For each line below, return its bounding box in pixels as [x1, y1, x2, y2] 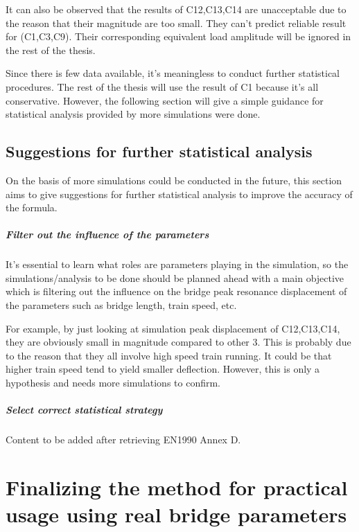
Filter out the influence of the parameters [6, 227, 209, 242]
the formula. [6, 200, 58, 215]
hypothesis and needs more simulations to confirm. [6, 375, 221, 390]
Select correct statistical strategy [6, 402, 163, 417]
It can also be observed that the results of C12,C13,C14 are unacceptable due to [6, 2, 347, 16]
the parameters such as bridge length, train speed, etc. [6, 298, 237, 312]
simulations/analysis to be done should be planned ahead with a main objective [6, 270, 344, 285]
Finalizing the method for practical [6, 472, 348, 501]
